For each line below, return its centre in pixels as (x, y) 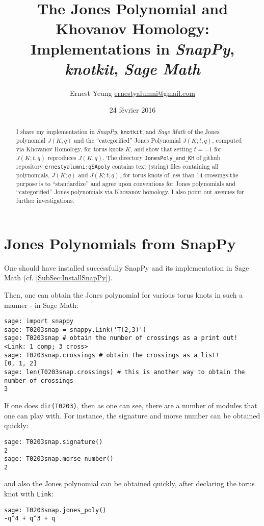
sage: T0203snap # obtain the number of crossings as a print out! (121, 338)
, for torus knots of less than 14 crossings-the (179, 175)
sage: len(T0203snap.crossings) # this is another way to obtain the (125, 372)
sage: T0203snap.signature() (54, 442)
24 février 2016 (133, 110)
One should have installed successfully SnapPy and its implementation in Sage (127, 267)
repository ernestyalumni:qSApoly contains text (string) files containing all (117, 166)
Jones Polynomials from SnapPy (120, 243)
